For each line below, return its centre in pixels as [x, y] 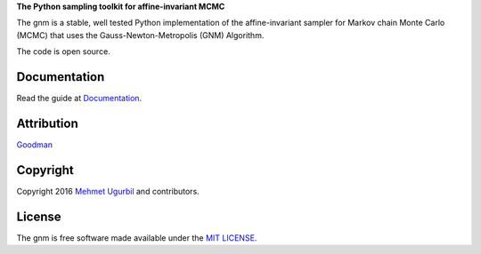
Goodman [35, 144]
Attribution [48, 123]
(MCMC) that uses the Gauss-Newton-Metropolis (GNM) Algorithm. [140, 35]
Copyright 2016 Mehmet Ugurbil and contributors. [108, 191]
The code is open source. [63, 52]
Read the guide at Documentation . [79, 99]
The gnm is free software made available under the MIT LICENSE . [137, 238]
